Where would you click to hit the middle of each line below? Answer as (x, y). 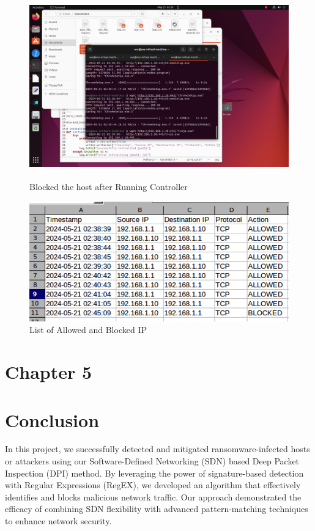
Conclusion (52, 419)
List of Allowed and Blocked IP (88, 330)
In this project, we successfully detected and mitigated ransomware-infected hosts (157, 449)
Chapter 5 (49, 372)
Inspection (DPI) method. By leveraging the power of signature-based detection (154, 473)
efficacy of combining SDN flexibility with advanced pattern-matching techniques (157, 509)
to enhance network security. (58, 521)
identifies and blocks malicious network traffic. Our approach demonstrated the (153, 496)
